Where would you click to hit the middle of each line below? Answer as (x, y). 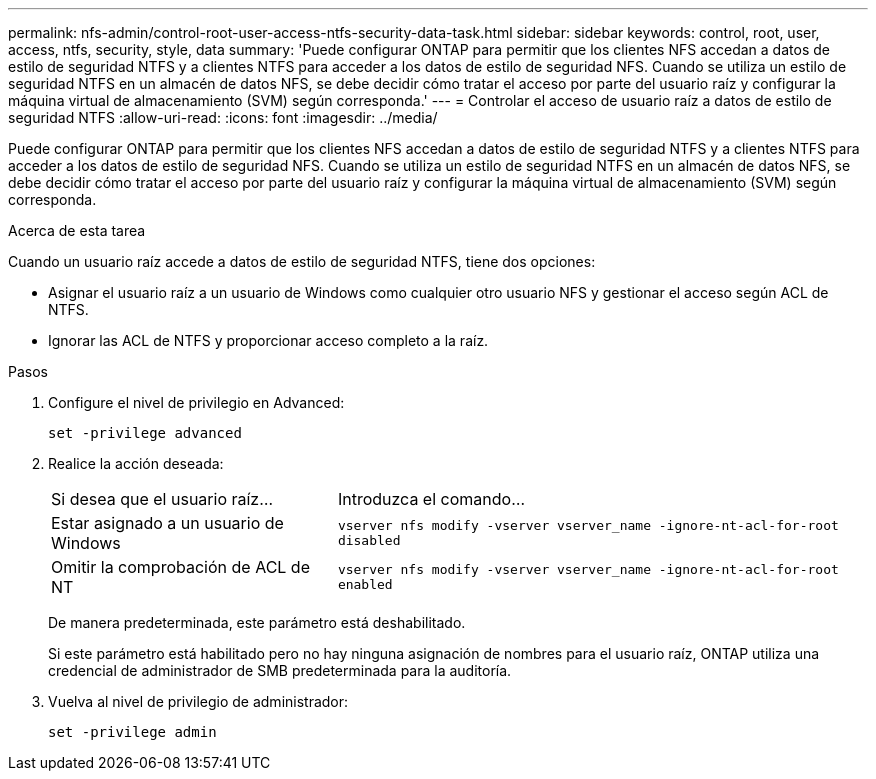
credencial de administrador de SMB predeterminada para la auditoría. (280, 670)
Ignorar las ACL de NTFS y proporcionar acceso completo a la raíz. (268, 340)
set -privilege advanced (145, 433)
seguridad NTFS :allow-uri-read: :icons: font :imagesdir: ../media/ (223, 117)
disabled (369, 540)
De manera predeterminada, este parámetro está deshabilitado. (257, 622)
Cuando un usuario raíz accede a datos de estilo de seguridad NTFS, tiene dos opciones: (302, 261)
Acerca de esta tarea (77, 230)
